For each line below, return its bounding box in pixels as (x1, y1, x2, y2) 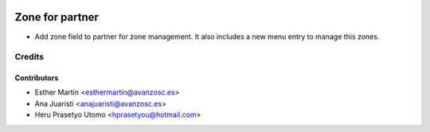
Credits (14, 52, 44, 63)
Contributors (14, 73, 59, 83)
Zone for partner (14, 10, 100, 24)
